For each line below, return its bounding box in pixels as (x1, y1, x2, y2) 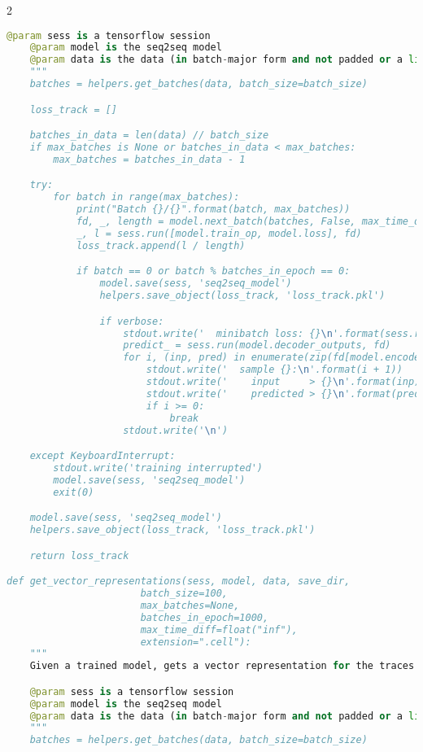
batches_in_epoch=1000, (140, 611, 269, 623)
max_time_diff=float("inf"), (140, 623, 298, 636)
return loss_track (29, 549, 129, 562)
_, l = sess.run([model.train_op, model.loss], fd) (76, 227, 362, 239)
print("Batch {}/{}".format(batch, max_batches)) (76, 203, 351, 216)
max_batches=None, (140, 599, 240, 611)
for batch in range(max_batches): (53, 191, 240, 203)
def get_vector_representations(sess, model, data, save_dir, (7, 575, 351, 588)
